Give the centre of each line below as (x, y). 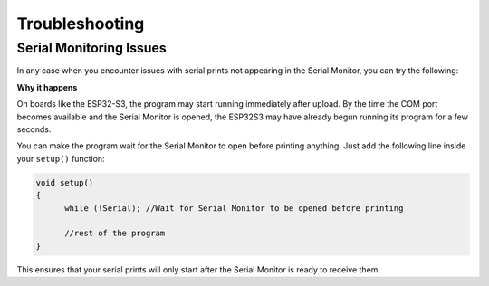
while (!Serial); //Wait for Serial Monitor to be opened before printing (234, 208)
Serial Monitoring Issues (91, 48)
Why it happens (47, 87)
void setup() (65, 182)
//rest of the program (115, 234)
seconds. (34, 129)
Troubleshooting (81, 24)
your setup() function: (61, 158)
